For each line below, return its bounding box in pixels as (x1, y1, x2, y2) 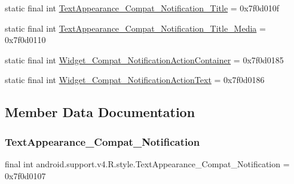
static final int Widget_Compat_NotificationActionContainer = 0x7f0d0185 (5, 53, 284, 66)
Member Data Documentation (5, 103, 195, 121)
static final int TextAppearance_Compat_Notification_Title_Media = (5, 22, 266, 34)
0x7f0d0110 (5, 33, 46, 46)
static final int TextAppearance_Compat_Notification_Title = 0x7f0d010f (5, 2, 280, 14)
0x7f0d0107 (5, 169, 46, 182)
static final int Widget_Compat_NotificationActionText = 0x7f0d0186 (5, 73, 265, 86)
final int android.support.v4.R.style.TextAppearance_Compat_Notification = (5, 157, 290, 170)
